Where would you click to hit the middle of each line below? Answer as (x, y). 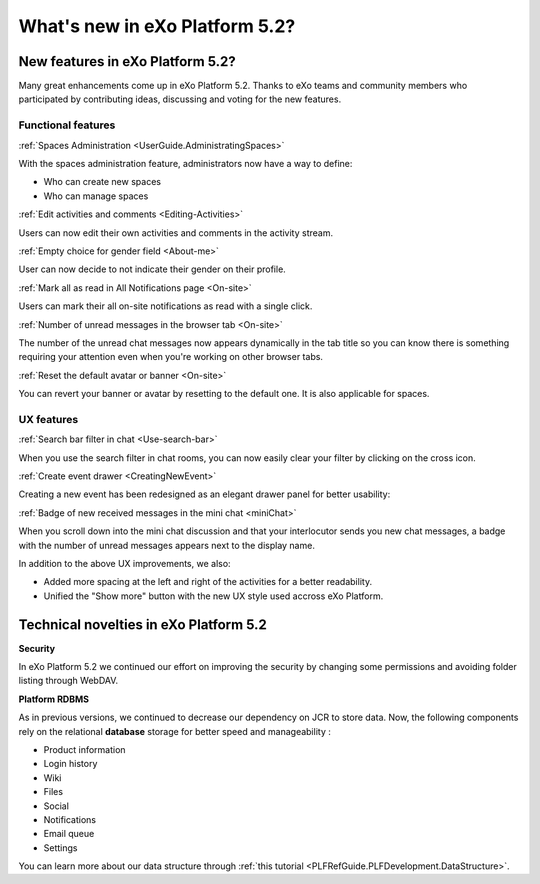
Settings (60, 847)
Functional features (67, 125)
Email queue (69, 834)
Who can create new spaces (102, 182)
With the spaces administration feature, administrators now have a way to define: (185, 163)
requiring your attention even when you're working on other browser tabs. (171, 357)
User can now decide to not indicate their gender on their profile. (152, 269)
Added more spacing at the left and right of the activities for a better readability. (208, 582)
